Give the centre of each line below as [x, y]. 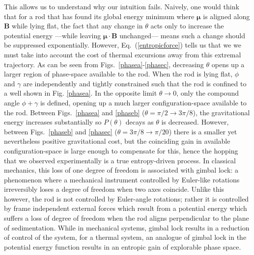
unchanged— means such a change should [182, 35]
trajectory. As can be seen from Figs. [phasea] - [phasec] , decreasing [104, 64]
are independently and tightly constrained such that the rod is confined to [135, 83]
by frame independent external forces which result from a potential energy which [126, 208]
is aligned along [226, 16]
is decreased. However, [195, 122]
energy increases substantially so [53, 122]
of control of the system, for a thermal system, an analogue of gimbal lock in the [125, 237]
